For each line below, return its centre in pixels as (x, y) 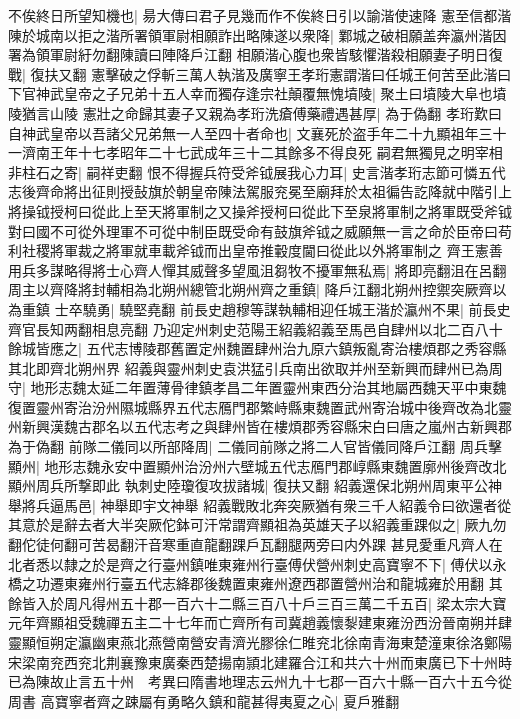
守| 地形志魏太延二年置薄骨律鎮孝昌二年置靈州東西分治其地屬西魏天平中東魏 (257, 387)
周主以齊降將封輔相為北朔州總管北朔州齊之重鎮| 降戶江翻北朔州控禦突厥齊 (250, 289)
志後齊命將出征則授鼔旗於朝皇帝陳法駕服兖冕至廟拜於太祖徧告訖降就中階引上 (260, 191)
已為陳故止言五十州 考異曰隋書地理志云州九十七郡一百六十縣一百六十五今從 (260, 681)
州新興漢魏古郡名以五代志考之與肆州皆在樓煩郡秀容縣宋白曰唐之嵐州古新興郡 (260, 426)
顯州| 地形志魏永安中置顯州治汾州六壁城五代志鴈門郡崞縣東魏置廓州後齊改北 (257, 465)
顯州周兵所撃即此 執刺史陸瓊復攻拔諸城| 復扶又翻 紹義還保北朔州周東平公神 (255, 485)
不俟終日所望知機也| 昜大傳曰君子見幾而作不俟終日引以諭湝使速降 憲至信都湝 (260, 15)
